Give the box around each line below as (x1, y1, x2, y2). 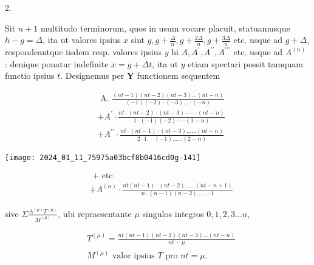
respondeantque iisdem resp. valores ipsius (5, 45, 162, 58)
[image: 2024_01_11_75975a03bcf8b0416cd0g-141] (5, 153, 201, 162)
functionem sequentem (137, 69, 220, 82)
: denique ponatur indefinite (5, 57, 109, 70)
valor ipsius (112, 252, 155, 261)
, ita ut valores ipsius (43, 33, 121, 46)
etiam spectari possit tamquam (188, 57, 303, 70)
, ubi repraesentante (58, 207, 132, 220)
